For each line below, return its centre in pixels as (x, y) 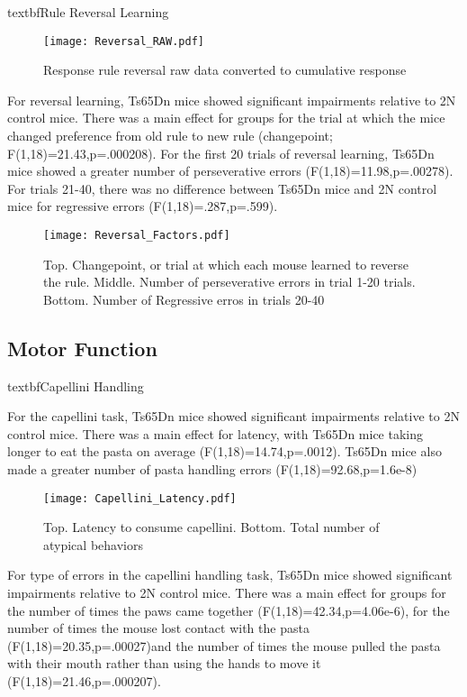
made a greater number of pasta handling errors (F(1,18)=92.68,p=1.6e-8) (212, 469)
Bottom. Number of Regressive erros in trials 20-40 (184, 299)
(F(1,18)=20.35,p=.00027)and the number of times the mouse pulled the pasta (224, 645)
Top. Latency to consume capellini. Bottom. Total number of (211, 527)
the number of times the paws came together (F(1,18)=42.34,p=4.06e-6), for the (229, 610)
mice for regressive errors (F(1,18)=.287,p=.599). (143, 206)
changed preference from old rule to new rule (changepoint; (170, 136)
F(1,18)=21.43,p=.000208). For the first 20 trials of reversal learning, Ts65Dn (221, 153)
